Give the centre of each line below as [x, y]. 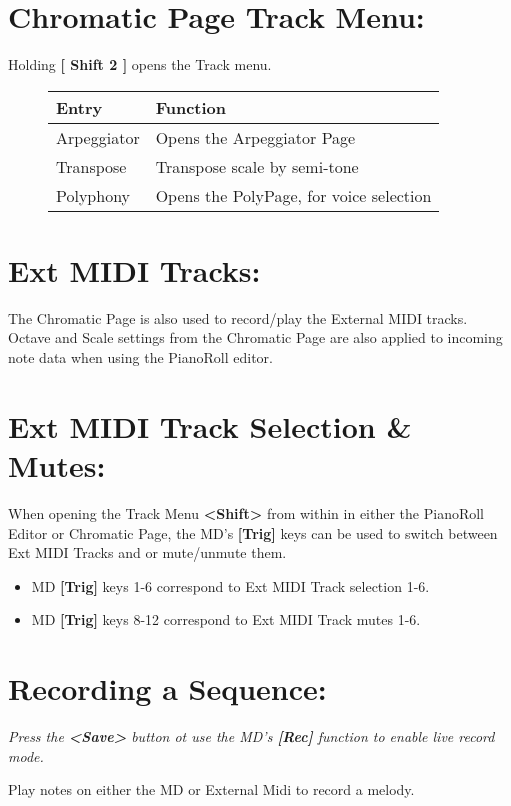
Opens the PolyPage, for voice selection [293, 195]
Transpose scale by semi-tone [257, 166]
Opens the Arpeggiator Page [255, 137]
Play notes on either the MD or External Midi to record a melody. [211, 789]
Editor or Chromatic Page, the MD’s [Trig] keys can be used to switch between [253, 532]
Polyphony [93, 195]
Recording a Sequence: [167, 688]
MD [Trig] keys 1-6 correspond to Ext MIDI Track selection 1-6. [230, 585]
